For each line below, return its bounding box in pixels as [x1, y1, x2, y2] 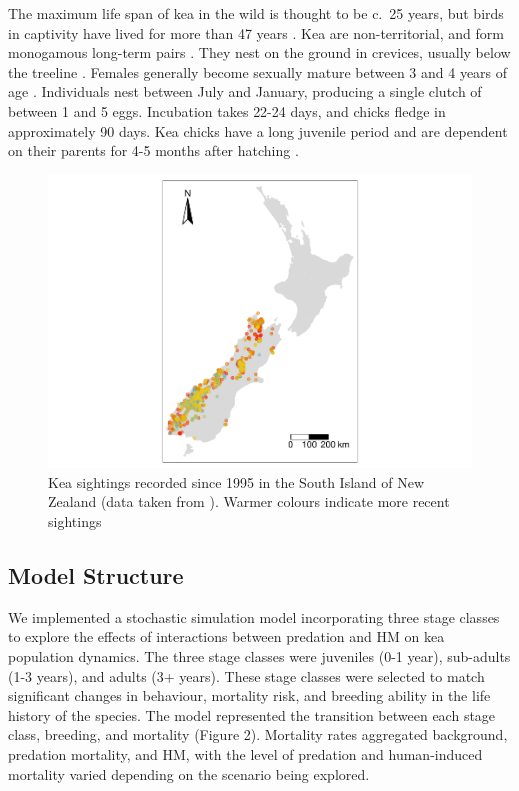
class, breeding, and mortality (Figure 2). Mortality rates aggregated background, [8, 724, 508, 745]
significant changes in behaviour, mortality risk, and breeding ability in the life [8, 685, 491, 706]
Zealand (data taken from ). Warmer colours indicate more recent [48, 491, 450, 512]
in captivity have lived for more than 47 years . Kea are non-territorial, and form [8, 22, 504, 43]
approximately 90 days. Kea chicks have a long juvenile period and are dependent [8, 120, 508, 141]
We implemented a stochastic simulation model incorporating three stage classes [8, 606, 500, 627]
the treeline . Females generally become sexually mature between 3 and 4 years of [8, 61, 508, 82]
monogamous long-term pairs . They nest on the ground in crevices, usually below [8, 42, 511, 63]
